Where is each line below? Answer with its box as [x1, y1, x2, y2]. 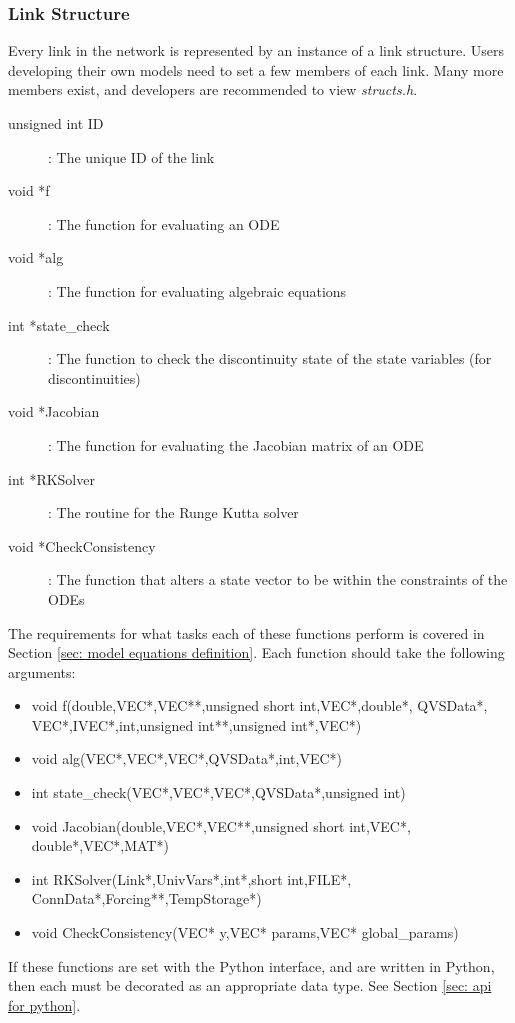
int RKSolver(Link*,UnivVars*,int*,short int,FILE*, [31, 868, 352, 889]
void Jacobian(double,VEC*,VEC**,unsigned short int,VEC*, [31, 815, 411, 836]
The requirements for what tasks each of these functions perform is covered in [8, 622, 485, 643]
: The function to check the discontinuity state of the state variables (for [48, 348, 492, 369]
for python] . [8, 994, 81, 1015]
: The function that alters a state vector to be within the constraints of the [48, 569, 508, 590]
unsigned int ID [8, 113, 104, 133]
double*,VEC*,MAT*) [31, 835, 169, 856]
